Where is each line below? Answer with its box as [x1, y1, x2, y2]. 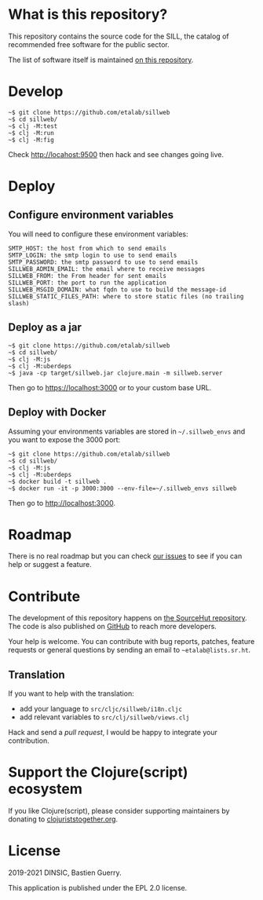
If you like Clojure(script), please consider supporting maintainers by [8, 807, 230, 816]
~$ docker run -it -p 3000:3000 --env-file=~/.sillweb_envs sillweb [8, 485, 237, 492]
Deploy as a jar [8, 320, 82, 335]
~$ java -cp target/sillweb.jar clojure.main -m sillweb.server [8, 369, 223, 377]
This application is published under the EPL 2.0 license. [8, 884, 188, 893]
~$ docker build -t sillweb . [8, 477, 108, 485]
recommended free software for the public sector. [8, 39, 170, 49]
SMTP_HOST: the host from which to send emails [8, 244, 167, 252]
